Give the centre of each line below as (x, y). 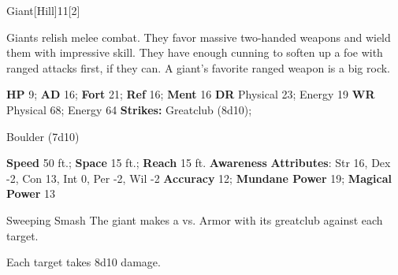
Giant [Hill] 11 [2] (43, 10)
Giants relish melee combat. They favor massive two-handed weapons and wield (199, 37)
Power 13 (31, 193)
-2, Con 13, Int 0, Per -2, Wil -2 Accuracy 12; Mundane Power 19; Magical (199, 178)
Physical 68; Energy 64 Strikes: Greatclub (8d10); (129, 109)
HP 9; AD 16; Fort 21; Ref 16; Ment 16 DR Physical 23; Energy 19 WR (191, 94)
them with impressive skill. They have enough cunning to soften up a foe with (195, 52)
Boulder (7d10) (43, 136)
